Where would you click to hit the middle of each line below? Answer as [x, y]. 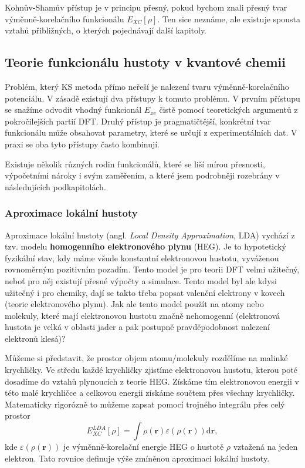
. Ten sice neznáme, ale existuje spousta [229, 18]
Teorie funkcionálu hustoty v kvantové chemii [145, 62]
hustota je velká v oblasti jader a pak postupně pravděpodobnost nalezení [137, 327]
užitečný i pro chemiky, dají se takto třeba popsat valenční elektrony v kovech [145, 292]
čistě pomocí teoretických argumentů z [228, 110]
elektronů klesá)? [35, 338]
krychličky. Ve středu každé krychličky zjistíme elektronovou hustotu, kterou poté [151, 370]
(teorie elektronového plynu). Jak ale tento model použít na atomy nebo [134, 304]
